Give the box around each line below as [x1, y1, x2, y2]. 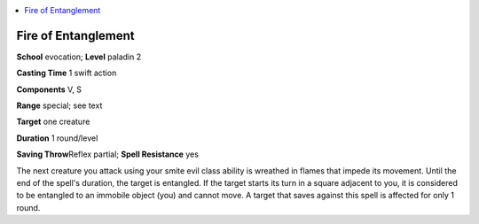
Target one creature [16, 116, 90, 127]
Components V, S [16, 84, 82, 95]
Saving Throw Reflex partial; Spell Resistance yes [16, 149, 200, 159]
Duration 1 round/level [16, 133, 98, 143]
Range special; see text [16, 100, 103, 111]
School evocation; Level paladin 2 [16, 51, 142, 62]
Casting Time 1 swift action [16, 67, 117, 79]
